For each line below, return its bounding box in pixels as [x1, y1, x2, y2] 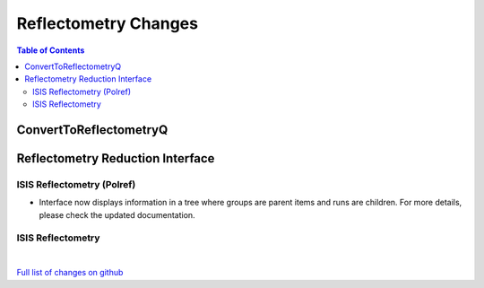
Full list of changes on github [16, 267, 124, 278]
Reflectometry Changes [16, 13, 199, 33]
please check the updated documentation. [39, 209, 196, 220]
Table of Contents [16, 45, 85, 56]
